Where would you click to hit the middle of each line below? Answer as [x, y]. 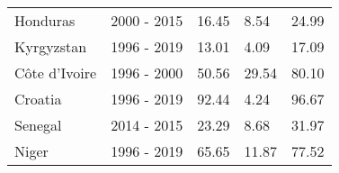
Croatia [38, 99]
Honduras [45, 20]
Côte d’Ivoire [56, 73]
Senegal [38, 125]
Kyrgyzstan [51, 46]
